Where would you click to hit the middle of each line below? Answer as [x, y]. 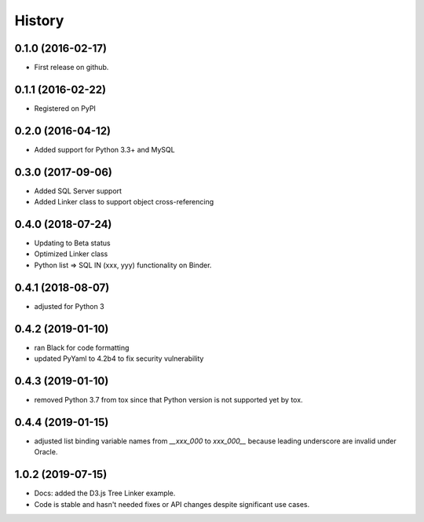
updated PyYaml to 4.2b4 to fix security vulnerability [119, 358]
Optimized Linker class [71, 254]
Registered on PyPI [65, 108]
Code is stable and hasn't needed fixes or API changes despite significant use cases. [172, 504]
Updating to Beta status [72, 243]
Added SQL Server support [78, 191]
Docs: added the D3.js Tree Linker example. [105, 493]
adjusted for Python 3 [69, 306]
